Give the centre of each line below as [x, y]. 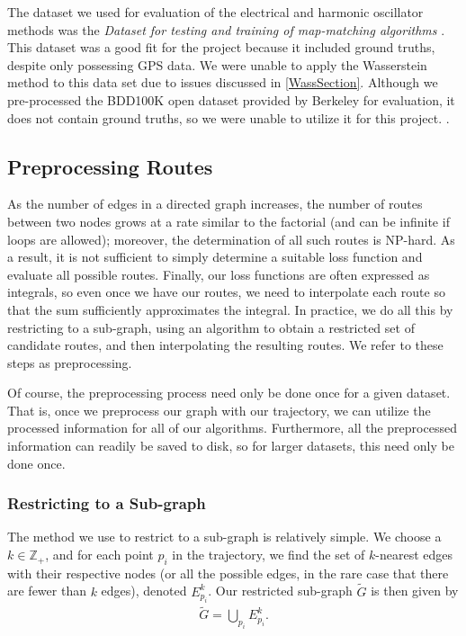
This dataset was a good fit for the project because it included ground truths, [221, 47]
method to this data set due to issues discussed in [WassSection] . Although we [223, 82]
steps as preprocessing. [70, 362]
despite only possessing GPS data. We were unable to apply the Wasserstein [217, 64]
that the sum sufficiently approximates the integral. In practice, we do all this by [230, 309]
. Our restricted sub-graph [280, 591]
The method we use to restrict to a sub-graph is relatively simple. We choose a [224, 537]
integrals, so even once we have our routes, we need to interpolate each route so [226, 292]
